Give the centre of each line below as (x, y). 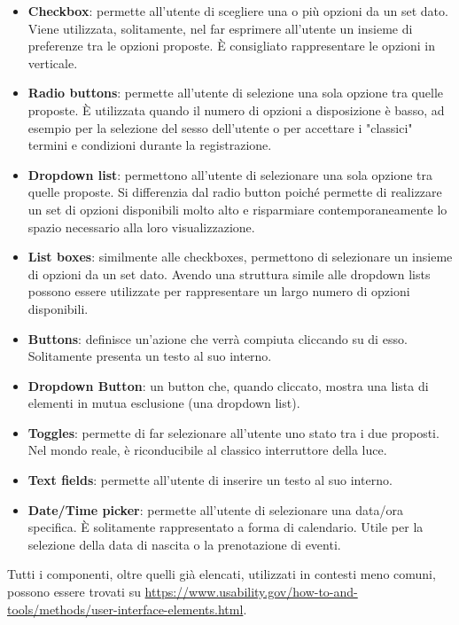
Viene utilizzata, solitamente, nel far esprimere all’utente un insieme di (220, 28)
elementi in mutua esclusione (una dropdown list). (164, 403)
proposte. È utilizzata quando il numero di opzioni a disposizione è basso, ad (236, 109)
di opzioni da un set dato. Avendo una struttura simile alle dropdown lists (229, 273)
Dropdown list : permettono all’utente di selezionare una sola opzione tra (230, 174)
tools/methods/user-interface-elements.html (125, 609)
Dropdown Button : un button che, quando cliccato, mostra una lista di (228, 385)
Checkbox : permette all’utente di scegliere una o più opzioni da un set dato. (238, 11)
